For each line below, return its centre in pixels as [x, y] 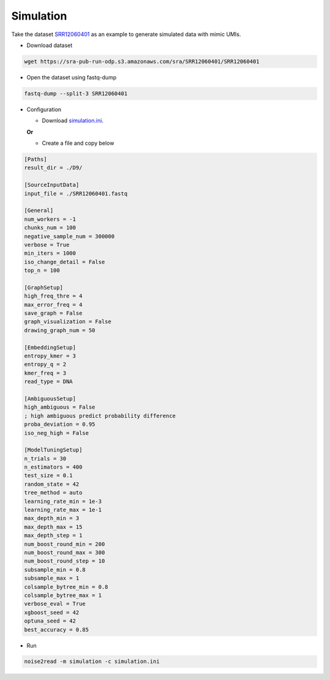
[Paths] [35, 159]
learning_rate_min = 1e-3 [63, 501]
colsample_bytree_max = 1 [63, 595]
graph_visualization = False [68, 322]
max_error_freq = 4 [53, 305]
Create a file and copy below [78, 143]
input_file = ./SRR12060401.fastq [76, 193]
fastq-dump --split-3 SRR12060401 [76, 93]
